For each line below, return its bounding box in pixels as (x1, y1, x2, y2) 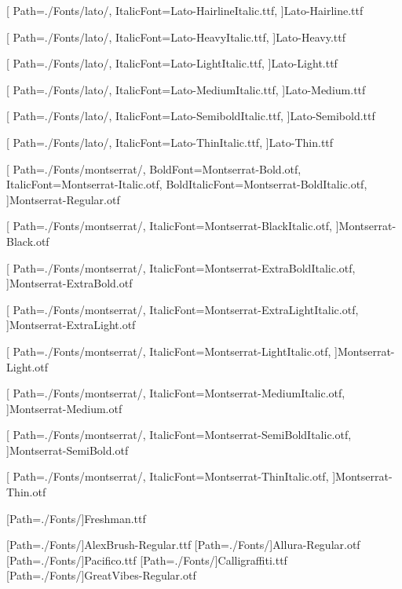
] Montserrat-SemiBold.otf (6, 441, 129, 458)
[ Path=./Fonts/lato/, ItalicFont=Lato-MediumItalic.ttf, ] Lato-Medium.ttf (6, 81, 366, 97)
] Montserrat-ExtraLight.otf (6, 316, 136, 333)
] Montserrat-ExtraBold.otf (6, 275, 133, 291)
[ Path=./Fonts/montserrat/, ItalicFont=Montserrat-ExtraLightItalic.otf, (6, 301, 359, 317)
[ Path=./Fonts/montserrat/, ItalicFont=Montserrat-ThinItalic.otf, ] (6, 468, 336, 485)
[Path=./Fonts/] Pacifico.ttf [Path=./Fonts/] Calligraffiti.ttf (6, 551, 287, 568)
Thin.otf (6, 484, 46, 500)
